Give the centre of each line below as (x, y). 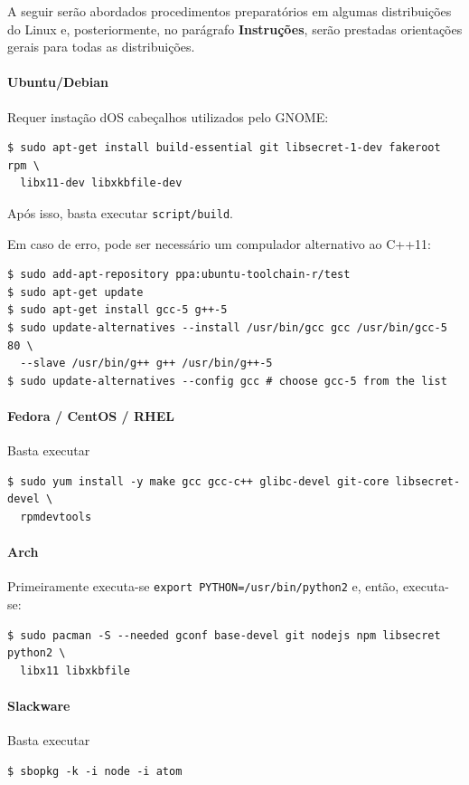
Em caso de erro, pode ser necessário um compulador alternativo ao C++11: (219, 243)
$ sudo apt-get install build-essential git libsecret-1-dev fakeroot (224, 148)
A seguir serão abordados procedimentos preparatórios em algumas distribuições (230, 11)
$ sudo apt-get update (75, 292)
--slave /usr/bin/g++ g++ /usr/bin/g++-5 (146, 364)
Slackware (39, 705)
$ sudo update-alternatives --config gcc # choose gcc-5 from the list (227, 381)
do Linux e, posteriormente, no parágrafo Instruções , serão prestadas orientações (235, 29)
